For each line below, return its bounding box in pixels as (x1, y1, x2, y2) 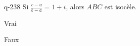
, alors (66, 1, 85, 11)
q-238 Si (4, 1, 29, 11)
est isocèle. (104, 1, 137, 11)
